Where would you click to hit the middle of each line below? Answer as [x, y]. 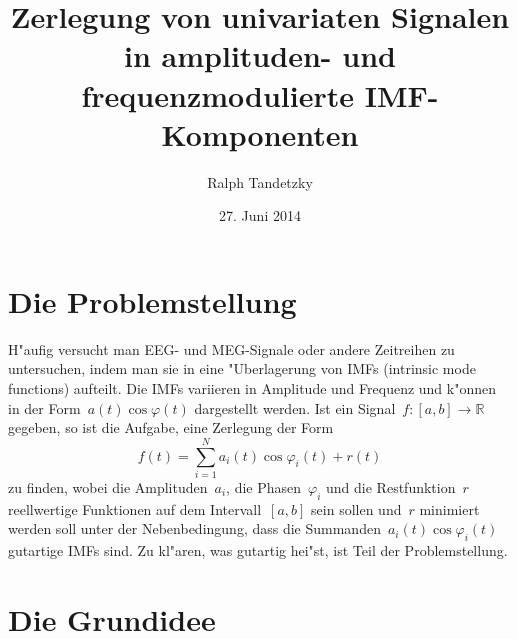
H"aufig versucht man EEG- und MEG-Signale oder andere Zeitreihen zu [231, 348]
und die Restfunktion [391, 486]
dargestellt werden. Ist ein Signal [295, 407]
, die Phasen [264, 486]
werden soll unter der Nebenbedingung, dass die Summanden [194, 528]
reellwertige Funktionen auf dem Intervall [135, 508]
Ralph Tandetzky [260, 181]
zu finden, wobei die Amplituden [108, 486]
